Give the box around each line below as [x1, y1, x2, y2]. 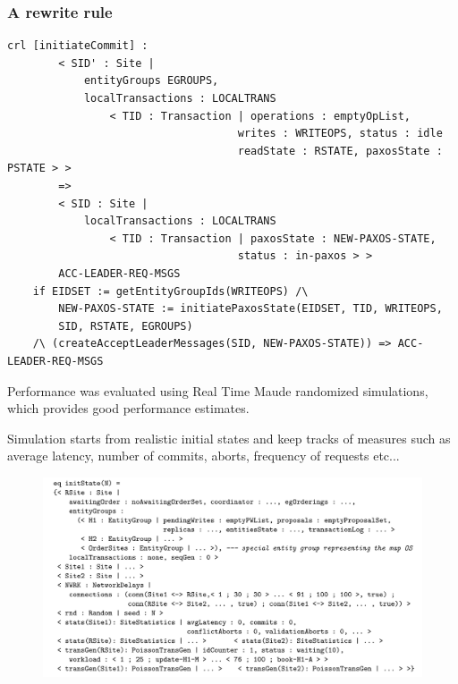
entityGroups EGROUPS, [83, 74, 219, 88]
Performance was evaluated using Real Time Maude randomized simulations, [7, 381, 428, 400]
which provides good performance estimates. [7, 399, 250, 418]
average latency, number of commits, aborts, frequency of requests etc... [7, 446, 400, 465]
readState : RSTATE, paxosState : [237, 144, 443, 157]
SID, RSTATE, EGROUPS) [58, 319, 193, 333]
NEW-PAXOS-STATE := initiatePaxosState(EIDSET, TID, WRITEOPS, [58, 302, 443, 316]
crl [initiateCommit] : [7, 39, 148, 53]
